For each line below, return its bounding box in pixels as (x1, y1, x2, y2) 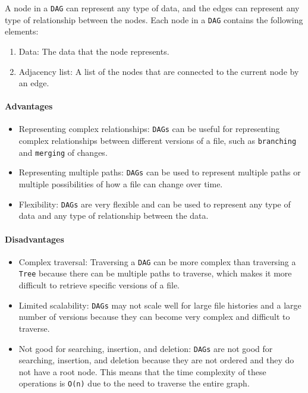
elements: (5, 25, 39, 37)
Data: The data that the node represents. (18, 45, 169, 57)
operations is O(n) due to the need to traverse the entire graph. (18, 377, 250, 389)
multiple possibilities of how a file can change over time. (18, 178, 223, 190)
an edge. (18, 77, 49, 89)
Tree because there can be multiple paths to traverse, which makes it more (18, 267, 292, 279)
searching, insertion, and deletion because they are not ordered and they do (18, 354, 294, 366)
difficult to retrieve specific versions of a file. (18, 279, 180, 291)
